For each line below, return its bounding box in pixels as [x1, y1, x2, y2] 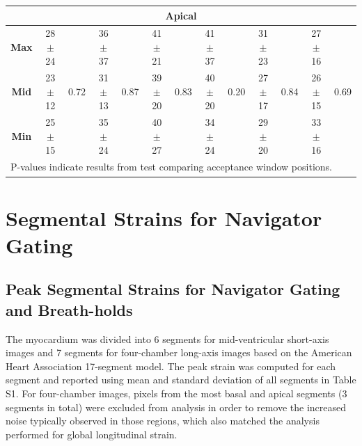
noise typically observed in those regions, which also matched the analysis [6, 413, 320, 428]
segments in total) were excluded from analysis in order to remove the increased [6, 399, 347, 414]
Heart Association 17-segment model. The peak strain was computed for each [6, 358, 336, 373]
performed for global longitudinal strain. [6, 427, 178, 441]
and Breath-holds [6, 298, 133, 320]
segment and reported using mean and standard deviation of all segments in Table [6, 372, 356, 387]
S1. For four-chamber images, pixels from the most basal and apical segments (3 [6, 386, 347, 401]
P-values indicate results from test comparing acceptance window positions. [10, 159, 332, 174]
